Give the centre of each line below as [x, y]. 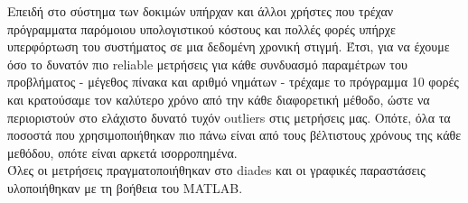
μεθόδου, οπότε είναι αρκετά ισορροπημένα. [122, 152]
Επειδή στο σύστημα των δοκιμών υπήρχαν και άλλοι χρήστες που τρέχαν [201, 11]
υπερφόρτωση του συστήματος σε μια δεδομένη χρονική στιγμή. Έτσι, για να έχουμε [229, 46]
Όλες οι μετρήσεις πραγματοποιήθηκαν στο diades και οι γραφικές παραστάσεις [216, 170]
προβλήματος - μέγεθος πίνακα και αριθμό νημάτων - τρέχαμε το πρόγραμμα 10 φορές [233, 82]
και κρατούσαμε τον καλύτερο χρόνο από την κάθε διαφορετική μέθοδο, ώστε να [219, 99]
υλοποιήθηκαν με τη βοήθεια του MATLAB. [125, 187]
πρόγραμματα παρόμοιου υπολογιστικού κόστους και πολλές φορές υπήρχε [201, 28]
